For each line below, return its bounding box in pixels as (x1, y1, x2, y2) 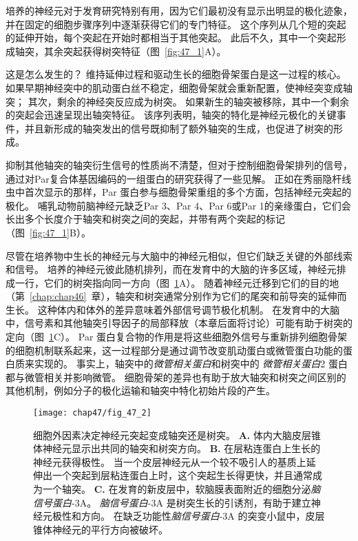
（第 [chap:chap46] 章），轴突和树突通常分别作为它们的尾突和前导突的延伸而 (6, 289, 347, 303)
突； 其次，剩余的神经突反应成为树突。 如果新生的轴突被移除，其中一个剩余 (6, 94, 350, 108)
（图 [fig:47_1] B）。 (6, 225, 91, 239)
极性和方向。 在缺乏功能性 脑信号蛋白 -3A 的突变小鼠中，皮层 (52, 509, 325, 523)
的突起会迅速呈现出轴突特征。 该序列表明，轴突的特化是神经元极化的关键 (6, 108, 337, 122)
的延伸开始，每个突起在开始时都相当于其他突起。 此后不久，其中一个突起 (6, 30, 337, 45)
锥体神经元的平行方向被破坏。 (33, 522, 168, 536)
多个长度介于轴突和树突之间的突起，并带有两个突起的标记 (24, 212, 285, 226)
